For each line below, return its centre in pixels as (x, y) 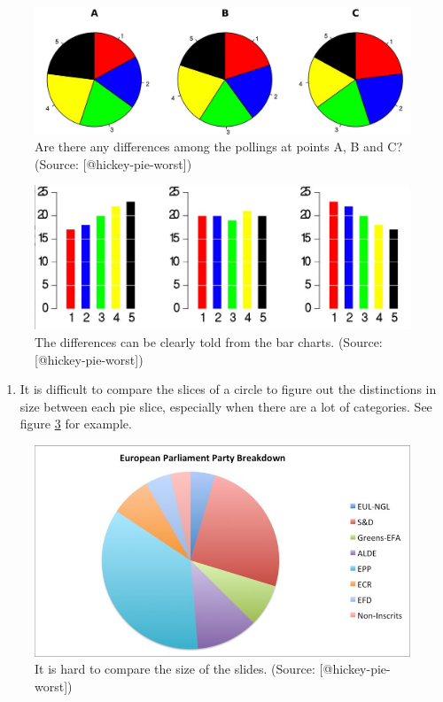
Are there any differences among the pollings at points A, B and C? (219, 147)
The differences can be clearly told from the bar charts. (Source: (209, 342)
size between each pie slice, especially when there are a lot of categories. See (226, 406)
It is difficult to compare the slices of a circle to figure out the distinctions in (228, 389)
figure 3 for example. (76, 424)
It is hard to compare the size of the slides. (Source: (175, 669)
